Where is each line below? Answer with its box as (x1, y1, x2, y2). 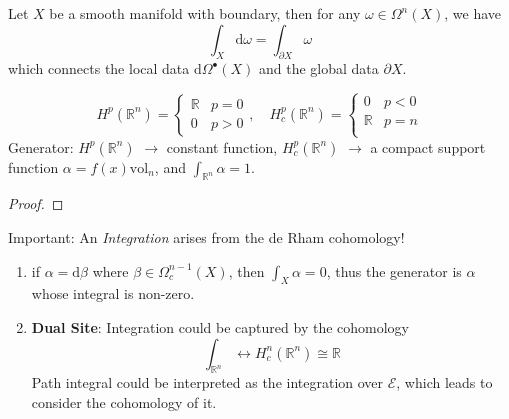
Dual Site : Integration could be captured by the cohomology (31, 316, 410, 337)
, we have (444, 3, 502, 23)
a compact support (370, 136, 486, 157)
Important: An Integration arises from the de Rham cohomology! (8, 226, 405, 247)
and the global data (258, 58, 379, 79)
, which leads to (396, 372, 493, 393)
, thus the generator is (326, 260, 462, 281)
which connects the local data (8, 58, 190, 79)
